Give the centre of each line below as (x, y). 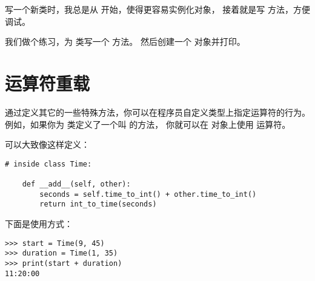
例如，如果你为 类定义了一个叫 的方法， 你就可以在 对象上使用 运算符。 (148, 124)
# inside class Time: (48, 164)
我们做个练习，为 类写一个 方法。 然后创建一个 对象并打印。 (125, 41)
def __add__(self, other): (76, 184)
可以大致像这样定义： (47, 144)
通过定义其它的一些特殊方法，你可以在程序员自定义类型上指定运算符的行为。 (157, 112)
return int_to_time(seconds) (98, 204)
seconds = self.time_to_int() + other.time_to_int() (148, 194)
